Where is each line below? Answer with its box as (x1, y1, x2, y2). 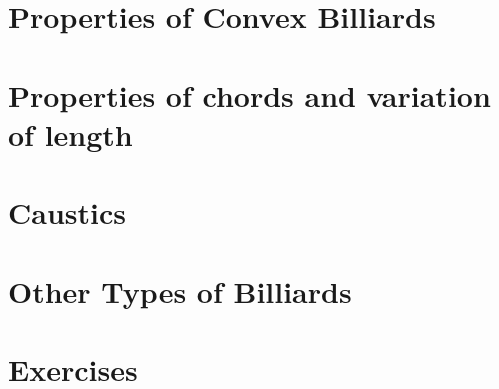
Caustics (8, 192, 126, 233)
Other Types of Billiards (8, 270, 352, 311)
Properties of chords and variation (8, 74, 491, 115)
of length (8, 113, 133, 154)
